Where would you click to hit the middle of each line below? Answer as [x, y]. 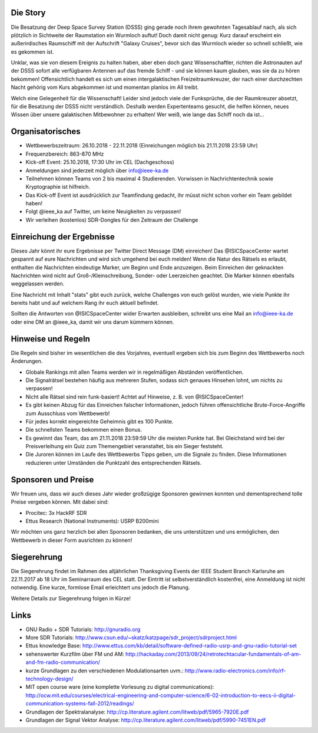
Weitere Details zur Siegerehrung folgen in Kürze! [71, 598]
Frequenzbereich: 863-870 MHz [65, 154]
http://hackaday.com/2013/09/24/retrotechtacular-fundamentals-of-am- [213, 654]
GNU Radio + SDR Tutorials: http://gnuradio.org [83, 629]
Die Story [28, 13]
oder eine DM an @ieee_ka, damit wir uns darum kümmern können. [92, 322]
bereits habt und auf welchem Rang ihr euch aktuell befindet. [85, 303]
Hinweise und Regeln [51, 339]
